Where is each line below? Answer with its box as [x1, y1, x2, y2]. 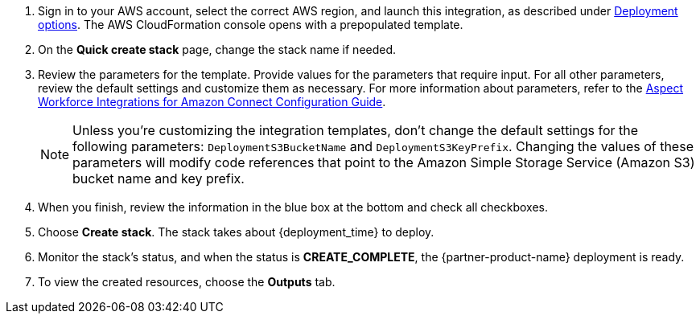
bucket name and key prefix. [72, 170, 245, 187]
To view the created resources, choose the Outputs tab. [38, 275, 336, 289]
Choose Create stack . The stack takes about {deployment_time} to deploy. [38, 225, 434, 239]
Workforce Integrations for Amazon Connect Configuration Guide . [38, 95, 386, 109]
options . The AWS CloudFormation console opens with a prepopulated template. [38, 18, 463, 31]
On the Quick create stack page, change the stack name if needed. [38, 43, 397, 56]
